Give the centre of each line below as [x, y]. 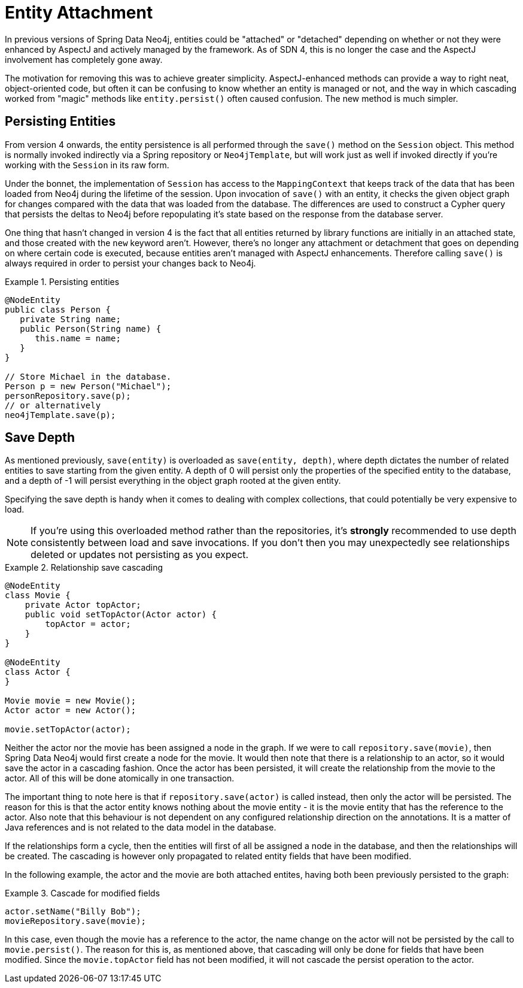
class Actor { [38, 672]
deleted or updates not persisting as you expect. [140, 555]
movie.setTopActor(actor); [68, 730]
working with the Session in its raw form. [87, 165]
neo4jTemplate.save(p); [60, 415]
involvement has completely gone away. [84, 59]
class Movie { [38, 595]
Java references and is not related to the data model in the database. [141, 828]
